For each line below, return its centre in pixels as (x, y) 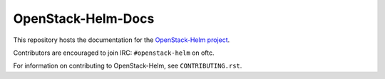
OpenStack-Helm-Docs (84, 19)
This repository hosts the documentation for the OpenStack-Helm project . (122, 40)
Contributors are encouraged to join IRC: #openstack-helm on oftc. (114, 53)
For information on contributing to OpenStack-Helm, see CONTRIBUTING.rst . (128, 66)
